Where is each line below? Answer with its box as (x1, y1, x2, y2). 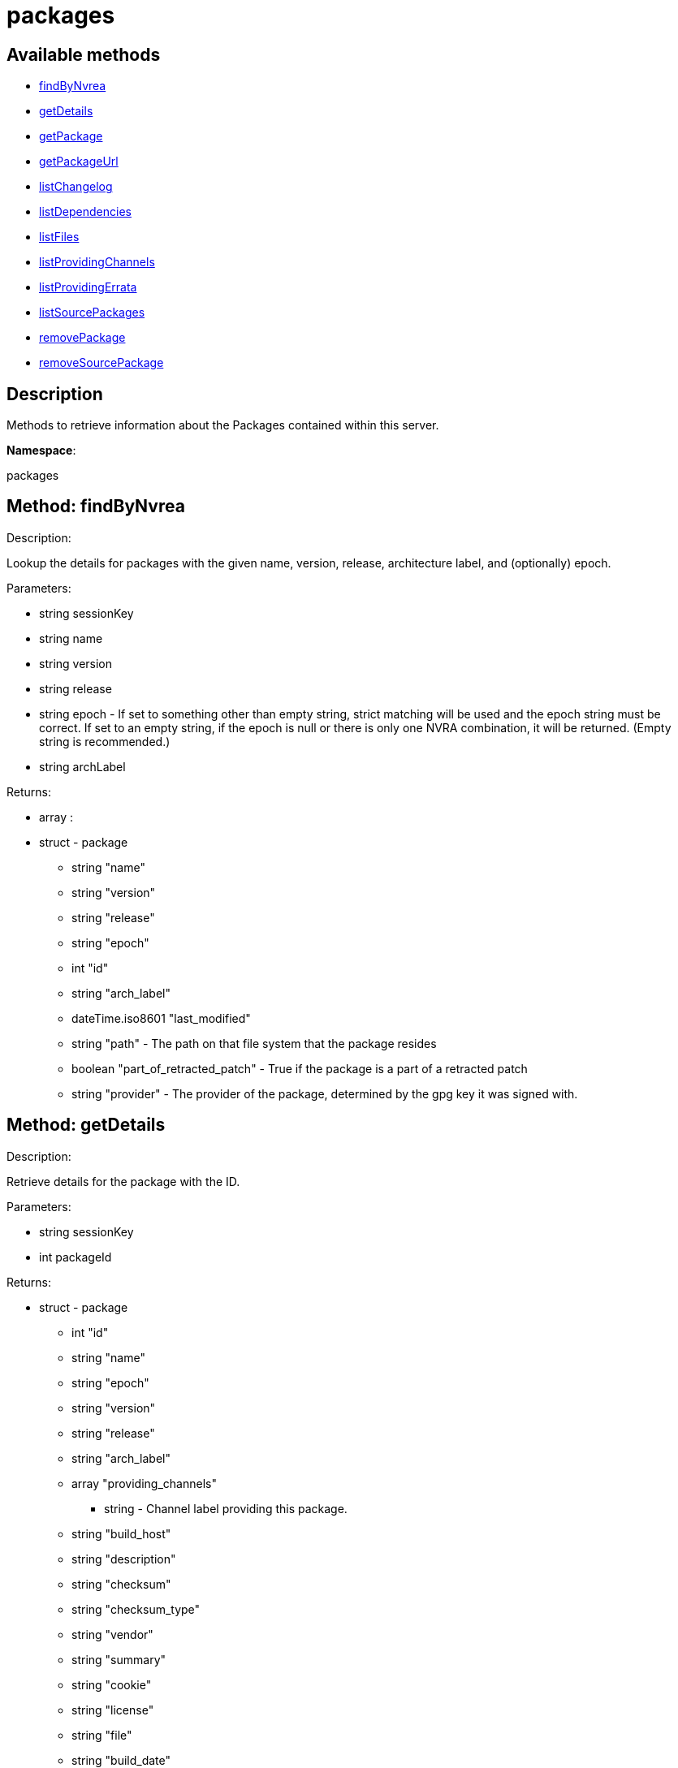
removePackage (39, 330, 126, 345)
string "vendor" (71, 1627, 153, 1641)
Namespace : (6, 443, 76, 458)
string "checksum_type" (71, 1602, 201, 1616)
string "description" (71, 1551, 176, 1566)
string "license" (71, 1702, 154, 1717)
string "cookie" (71, 1677, 152, 1692)
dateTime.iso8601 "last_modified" (71, 1011, 251, 1025)
